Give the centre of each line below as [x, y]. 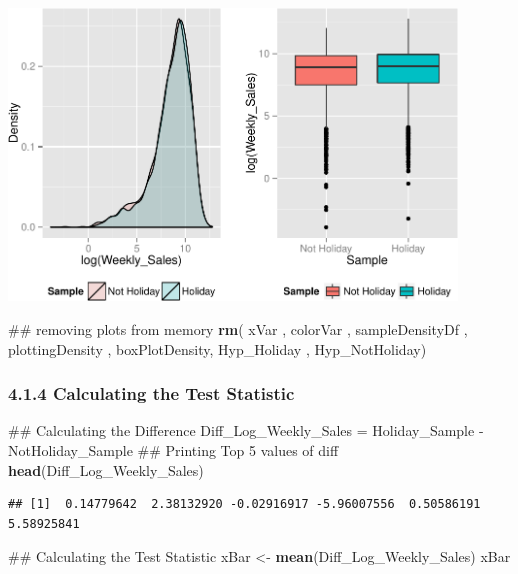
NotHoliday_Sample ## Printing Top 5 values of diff [173, 449]
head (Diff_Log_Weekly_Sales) [106, 469]
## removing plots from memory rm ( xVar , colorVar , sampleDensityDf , [238, 328]
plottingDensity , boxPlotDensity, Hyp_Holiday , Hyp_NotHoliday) [217, 348]
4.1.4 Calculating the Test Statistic [151, 393]
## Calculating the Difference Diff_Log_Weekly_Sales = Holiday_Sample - [246, 430]
